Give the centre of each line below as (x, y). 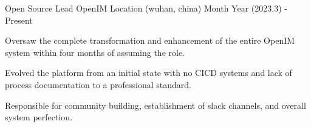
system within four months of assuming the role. (95, 52)
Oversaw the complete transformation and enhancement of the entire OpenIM (150, 40)
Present (19, 20)
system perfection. (39, 117)
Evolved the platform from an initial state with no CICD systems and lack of (149, 73)
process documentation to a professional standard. (98, 84)
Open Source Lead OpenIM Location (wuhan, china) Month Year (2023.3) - (146, 8)
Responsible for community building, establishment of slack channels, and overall (155, 105)
